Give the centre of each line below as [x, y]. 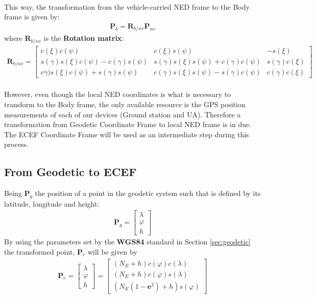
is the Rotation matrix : [84, 38]
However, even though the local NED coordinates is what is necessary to [118, 94]
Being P [17, 193]
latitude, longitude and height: [52, 203]
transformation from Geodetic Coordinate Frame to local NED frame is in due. [128, 124]
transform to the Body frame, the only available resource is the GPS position [125, 104]
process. [17, 144]
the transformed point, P [43, 251]
